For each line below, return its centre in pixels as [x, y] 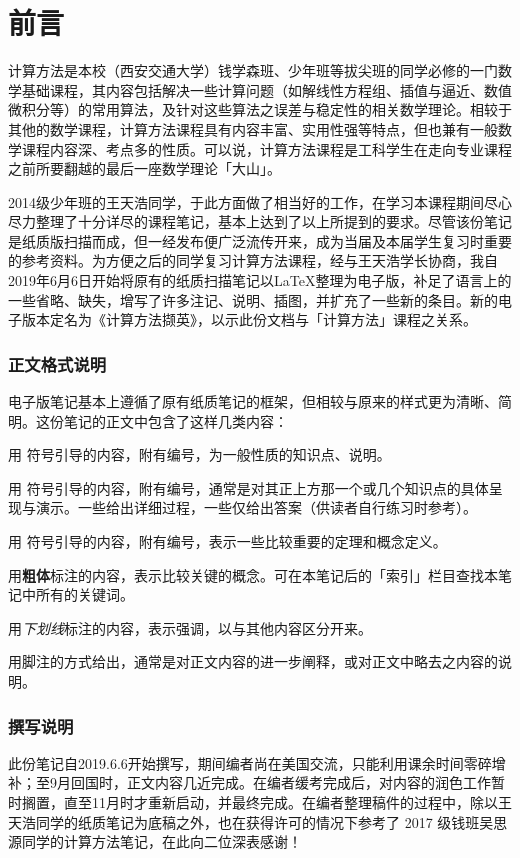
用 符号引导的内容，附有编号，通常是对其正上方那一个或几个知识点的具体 [248, 487]
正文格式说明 [57, 363]
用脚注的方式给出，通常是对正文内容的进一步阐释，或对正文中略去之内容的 [253, 661]
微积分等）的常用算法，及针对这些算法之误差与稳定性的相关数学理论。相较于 [260, 109]
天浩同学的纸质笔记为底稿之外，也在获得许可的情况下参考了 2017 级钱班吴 [251, 821]
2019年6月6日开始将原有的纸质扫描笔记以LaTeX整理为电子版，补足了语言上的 [260, 280]
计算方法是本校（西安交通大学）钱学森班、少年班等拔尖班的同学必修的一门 [253, 70]
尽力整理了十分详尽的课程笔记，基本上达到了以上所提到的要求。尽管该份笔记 [260, 221]
